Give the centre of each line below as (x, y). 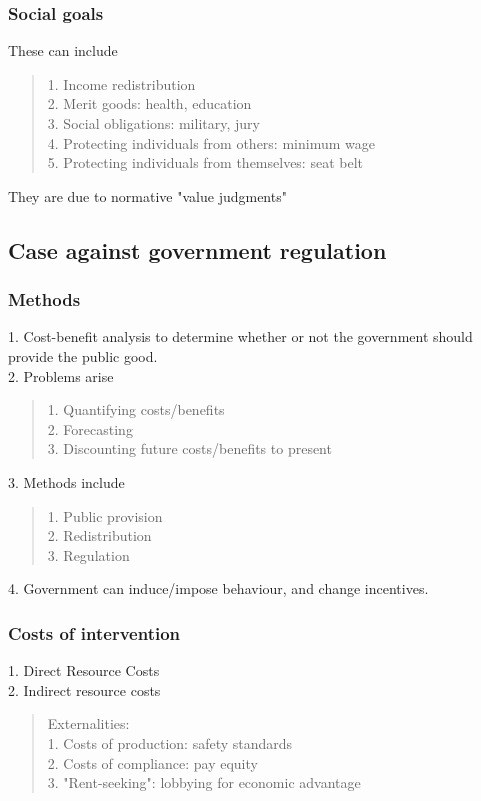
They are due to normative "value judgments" (147, 195)
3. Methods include (66, 481)
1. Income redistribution (121, 83)
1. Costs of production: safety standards (170, 742)
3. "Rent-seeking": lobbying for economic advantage (204, 782)
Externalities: (88, 723)
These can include (63, 50)
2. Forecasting (90, 428)
